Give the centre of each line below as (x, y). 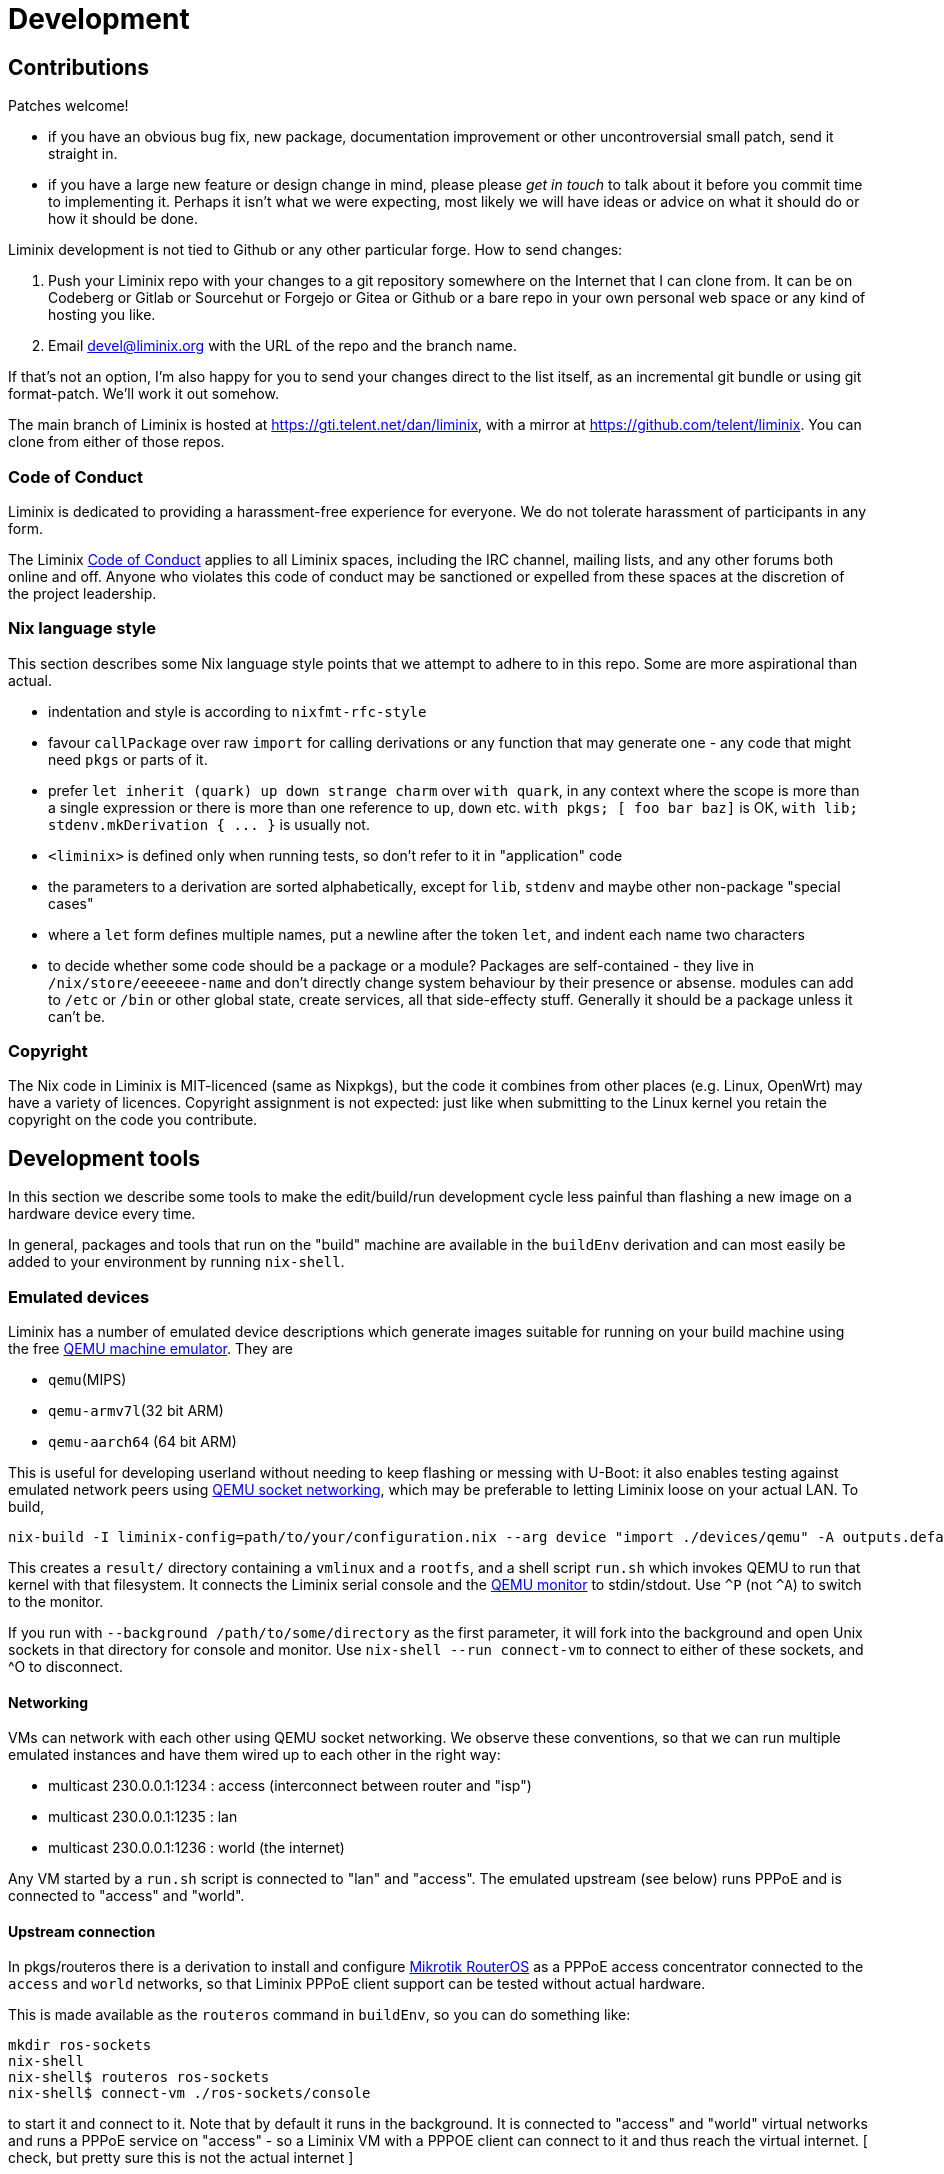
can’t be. (77, 1016)
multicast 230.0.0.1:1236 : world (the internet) (196, 1848)
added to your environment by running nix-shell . (176, 1262)
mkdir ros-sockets (80, 2045)
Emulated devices (79, 1296)
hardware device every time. (102, 1214)
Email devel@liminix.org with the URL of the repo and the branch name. (282, 346)
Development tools (104, 1158)
